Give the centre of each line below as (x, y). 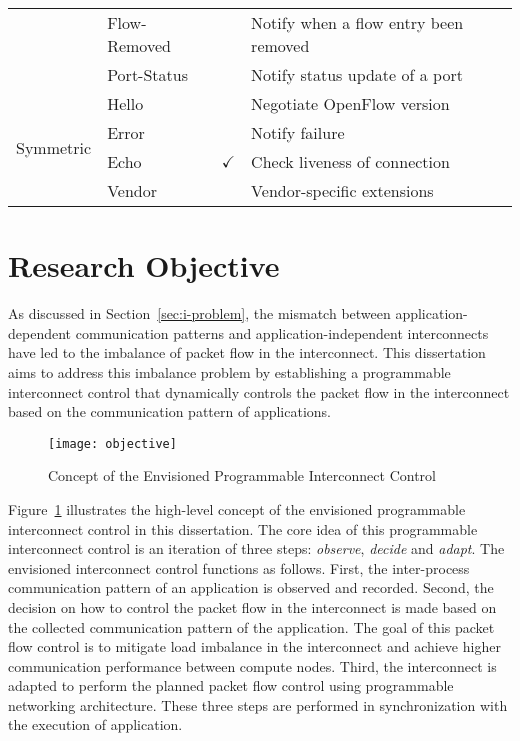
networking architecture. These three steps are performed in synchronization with (258, 704)
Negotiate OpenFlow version (350, 103)
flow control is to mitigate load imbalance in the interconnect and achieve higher (254, 646)
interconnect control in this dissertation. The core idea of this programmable (243, 528)
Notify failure (298, 132)
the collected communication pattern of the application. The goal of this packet (251, 626)
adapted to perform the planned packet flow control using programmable (231, 685)
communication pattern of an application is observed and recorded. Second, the (251, 587)
